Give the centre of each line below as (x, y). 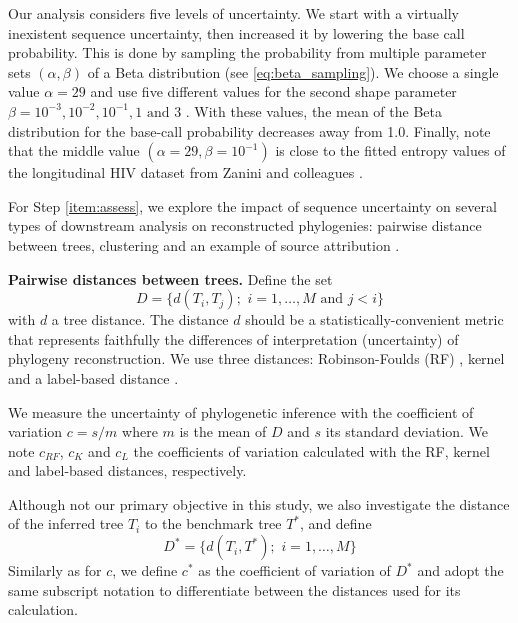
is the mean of (223, 431)
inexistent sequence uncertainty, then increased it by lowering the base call (236, 32)
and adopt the (460, 570)
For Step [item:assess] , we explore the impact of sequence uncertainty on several (252, 205)
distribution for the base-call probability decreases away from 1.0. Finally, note (249, 130)
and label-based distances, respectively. (127, 470)
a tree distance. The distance (140, 319)
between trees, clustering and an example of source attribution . (204, 244)
